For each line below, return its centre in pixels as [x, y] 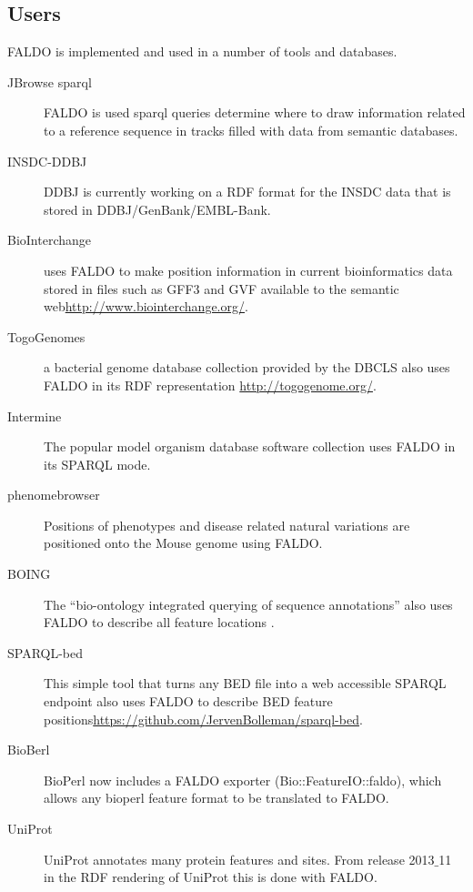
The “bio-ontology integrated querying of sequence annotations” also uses [248, 604]
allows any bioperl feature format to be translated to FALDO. [216, 798]
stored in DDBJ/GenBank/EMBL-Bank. [157, 209]
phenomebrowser [54, 495]
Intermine [35, 416]
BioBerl [29, 750]
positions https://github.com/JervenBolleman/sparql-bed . [203, 719]
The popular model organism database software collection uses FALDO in [250, 446]
